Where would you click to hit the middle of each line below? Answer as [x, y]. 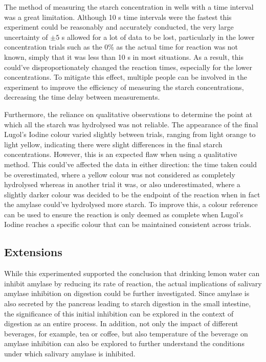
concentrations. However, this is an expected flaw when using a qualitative [121, 154]
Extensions [33, 252]
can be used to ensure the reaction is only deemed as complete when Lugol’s [124, 214]
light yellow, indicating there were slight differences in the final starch [113, 144]
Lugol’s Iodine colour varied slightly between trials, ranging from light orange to [130, 134]
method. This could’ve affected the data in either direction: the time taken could [131, 164]
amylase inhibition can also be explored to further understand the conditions [124, 343]
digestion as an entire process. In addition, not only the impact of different [121, 323]
